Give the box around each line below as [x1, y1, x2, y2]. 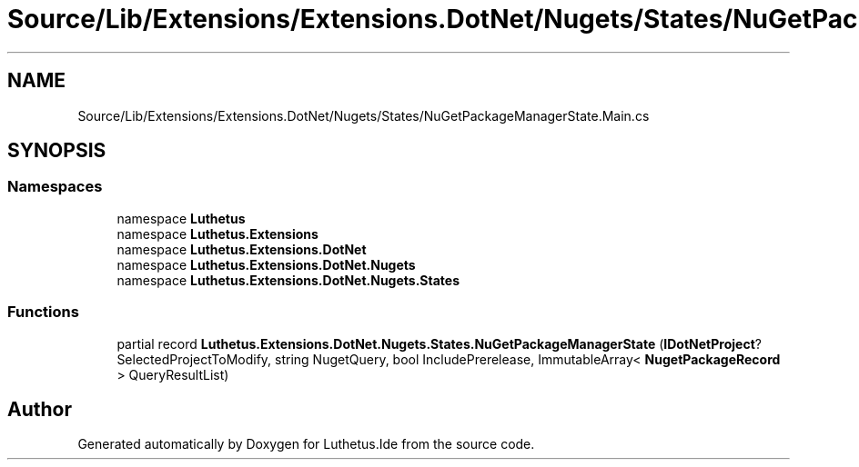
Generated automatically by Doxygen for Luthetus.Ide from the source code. [77, 436, 535, 452]
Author [7, 397, 72, 421]
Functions [7, 303, 79, 322]
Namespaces [7, 177, 103, 196]
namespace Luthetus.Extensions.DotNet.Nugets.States [116, 272, 460, 288]
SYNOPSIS [7, 139, 106, 163]
